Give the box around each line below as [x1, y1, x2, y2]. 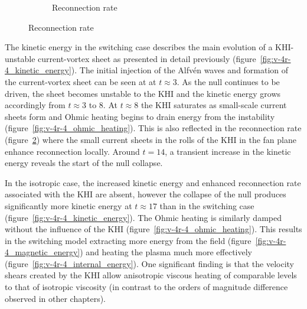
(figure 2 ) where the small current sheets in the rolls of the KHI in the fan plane [5, 133, 296, 145]
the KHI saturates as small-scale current [141, 99, 287, 111]
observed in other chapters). [5, 292, 106, 304]
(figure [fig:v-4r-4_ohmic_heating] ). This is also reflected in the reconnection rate [5, 122, 302, 134]
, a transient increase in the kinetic [165, 145, 291, 157]
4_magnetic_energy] [5, 246, 80, 258]
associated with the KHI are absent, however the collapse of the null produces [5, 188, 286, 200]
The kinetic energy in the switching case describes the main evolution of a [5, 41, 273, 53]
